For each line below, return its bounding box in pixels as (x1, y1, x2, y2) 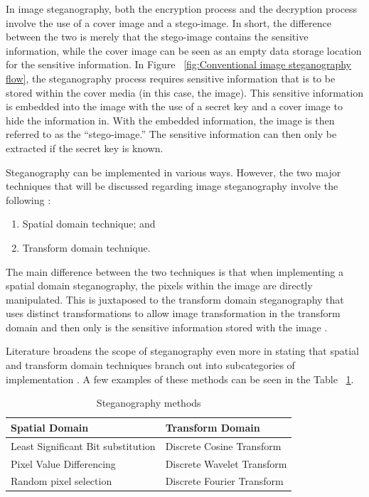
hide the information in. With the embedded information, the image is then (6, 112, 335, 127)
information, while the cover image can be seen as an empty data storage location (6, 43, 362, 58)
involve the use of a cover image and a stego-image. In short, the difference (6, 15, 331, 30)
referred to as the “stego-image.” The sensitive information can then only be (6, 127, 337, 141)
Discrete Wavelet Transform (165, 456, 287, 471)
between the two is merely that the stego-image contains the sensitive (6, 29, 309, 44)
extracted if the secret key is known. (6, 140, 164, 155)
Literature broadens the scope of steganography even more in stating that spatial (6, 343, 359, 358)
